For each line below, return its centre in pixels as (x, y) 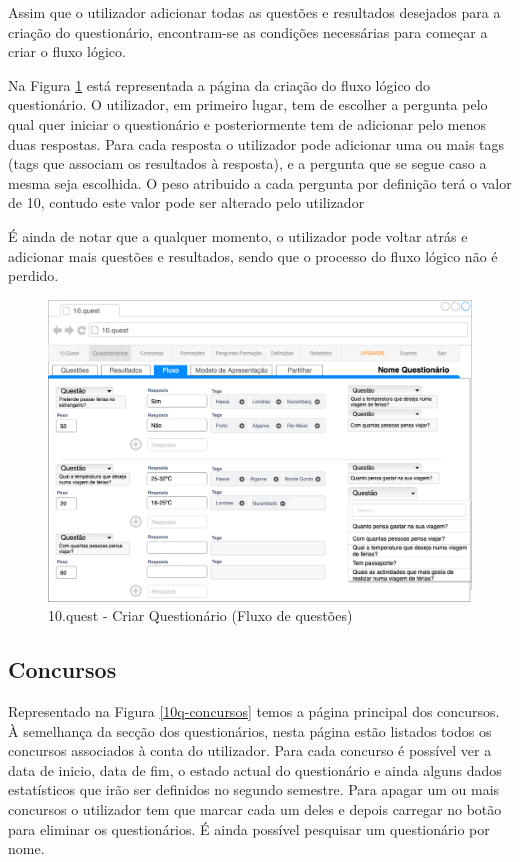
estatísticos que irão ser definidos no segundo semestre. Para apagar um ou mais (254, 789)
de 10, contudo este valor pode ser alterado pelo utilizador (186, 202)
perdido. (33, 275)
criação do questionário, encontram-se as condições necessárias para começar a (248, 31)
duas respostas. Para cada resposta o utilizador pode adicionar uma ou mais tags (256, 143)
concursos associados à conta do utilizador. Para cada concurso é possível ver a (250, 750)
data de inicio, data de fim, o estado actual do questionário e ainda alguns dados (255, 769)
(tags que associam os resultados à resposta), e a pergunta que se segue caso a (247, 163)
